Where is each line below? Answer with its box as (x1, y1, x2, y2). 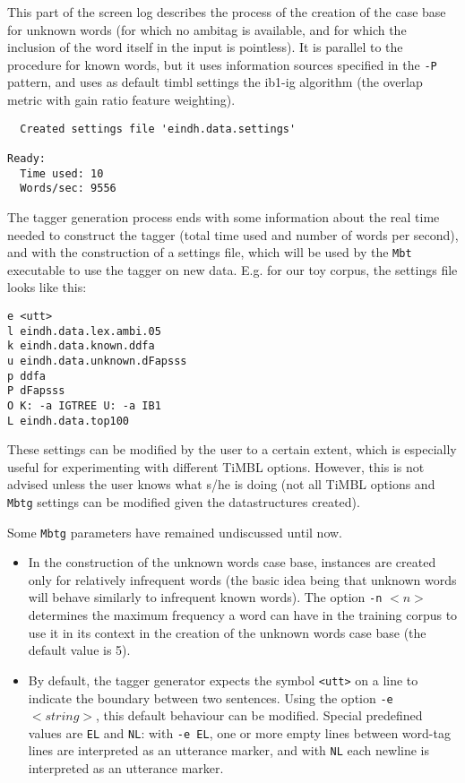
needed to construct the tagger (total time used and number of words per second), (7, 225, 459, 244)
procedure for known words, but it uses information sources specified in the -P (7, 55, 437, 73)
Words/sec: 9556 (20, 182, 116, 195)
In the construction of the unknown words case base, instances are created (28, 553, 436, 572)
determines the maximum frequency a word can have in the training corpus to (28, 606, 458, 624)
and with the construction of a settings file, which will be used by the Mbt (7, 243, 412, 262)
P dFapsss (7, 384, 65, 398)
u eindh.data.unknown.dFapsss (7, 354, 187, 367)
